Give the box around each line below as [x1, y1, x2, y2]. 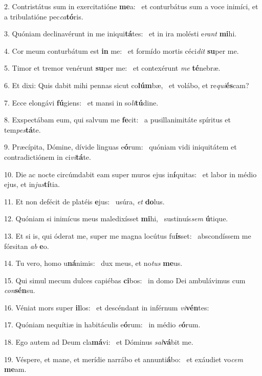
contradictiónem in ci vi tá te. [4, 151, 91, 162]
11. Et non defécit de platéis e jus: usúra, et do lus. [4, 196, 165, 206]
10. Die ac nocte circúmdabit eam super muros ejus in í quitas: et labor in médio [4, 169, 257, 179]
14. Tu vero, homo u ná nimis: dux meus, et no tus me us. [4, 258, 183, 268]
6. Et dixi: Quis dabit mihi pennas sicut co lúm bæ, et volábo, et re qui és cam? [4, 79, 249, 90]
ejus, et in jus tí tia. [4, 179, 60, 190]
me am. [4, 364, 27, 374]
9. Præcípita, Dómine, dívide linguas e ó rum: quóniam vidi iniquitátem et [4, 141, 237, 152]
